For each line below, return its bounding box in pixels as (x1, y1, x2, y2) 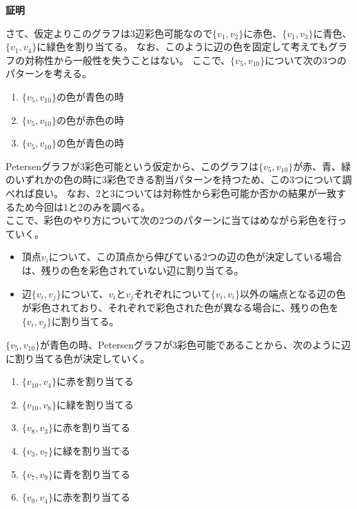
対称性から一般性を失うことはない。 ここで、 (24, 52, 231, 67)
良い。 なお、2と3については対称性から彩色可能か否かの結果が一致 (34, 185, 336, 200)
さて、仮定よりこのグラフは (6, 25, 131, 40)
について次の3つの (265, 52, 347, 67)
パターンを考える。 (6, 66, 92, 81)
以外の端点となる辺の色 (239, 286, 346, 300)
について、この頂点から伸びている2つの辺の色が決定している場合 (48, 249, 343, 264)
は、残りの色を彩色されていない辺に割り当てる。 (21, 262, 244, 277)
